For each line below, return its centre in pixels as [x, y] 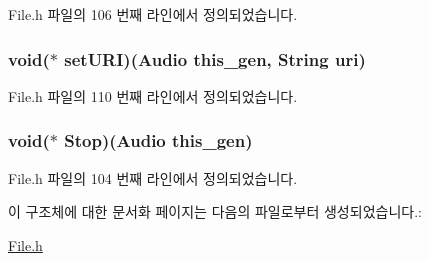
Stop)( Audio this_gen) [158, 140]
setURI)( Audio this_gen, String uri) [215, 58]
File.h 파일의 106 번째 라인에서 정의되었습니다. [153, 14]
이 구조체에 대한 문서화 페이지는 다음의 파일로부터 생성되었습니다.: [215, 211]
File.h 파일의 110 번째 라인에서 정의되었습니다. [153, 95]
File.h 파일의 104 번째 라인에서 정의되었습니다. [153, 177]
